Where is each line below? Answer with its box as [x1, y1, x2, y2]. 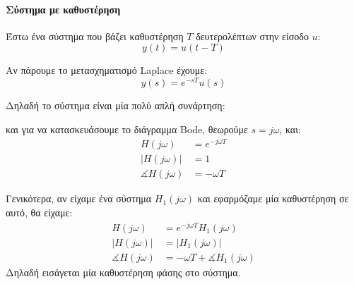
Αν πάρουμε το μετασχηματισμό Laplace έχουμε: [6, 63, 208, 78]
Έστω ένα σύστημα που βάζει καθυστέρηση [6, 28, 184, 43]
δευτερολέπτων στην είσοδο [196, 28, 309, 43]
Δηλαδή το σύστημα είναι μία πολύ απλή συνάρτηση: [6, 98, 225, 113]
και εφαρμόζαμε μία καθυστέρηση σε [197, 191, 349, 206]
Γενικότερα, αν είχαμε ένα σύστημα [6, 191, 152, 206]
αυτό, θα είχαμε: [6, 205, 73, 220]
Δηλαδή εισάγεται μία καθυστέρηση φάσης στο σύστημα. [6, 264, 241, 279]
